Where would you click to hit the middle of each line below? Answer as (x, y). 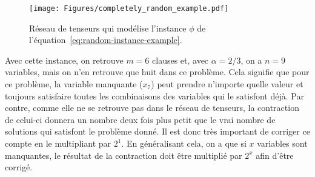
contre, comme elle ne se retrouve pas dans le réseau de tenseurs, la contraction (152, 108)
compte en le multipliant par (58, 143)
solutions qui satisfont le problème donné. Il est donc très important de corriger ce (157, 131)
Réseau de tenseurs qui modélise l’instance (108, 28)
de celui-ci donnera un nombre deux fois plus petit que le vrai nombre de (140, 119)
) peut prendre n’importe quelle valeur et (227, 84)
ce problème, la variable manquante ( (74, 84)
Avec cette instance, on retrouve (64, 60)
